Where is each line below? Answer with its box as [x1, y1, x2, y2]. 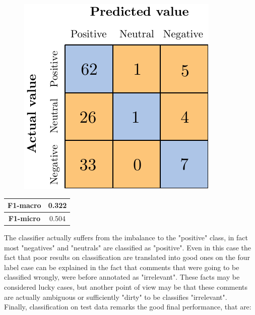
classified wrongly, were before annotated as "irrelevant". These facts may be [4, 272, 240, 282]
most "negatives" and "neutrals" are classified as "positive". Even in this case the [4, 242, 251, 252]
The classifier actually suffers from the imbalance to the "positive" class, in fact [4, 232, 248, 243]
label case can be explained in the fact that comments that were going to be [4, 261, 239, 272]
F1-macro [8, 200, 41, 211]
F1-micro [8, 213, 40, 223]
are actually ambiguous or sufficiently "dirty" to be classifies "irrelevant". [4, 291, 227, 302]
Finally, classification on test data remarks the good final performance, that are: [4, 301, 251, 312]
